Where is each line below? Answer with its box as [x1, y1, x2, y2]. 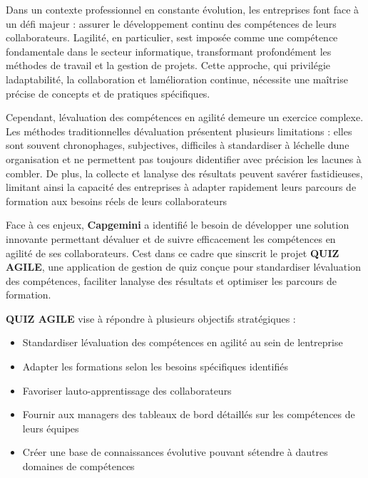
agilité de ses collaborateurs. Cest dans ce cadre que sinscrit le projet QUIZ [6, 245, 339, 260]
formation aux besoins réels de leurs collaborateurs [6, 193, 228, 208]
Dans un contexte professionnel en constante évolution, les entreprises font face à [6, 2, 359, 16]
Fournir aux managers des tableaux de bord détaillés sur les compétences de [22, 407, 355, 422]
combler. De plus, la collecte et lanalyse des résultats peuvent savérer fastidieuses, [6, 165, 363, 180]
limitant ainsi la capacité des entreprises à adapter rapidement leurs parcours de [6, 180, 357, 194]
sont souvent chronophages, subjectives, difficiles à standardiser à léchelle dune [6, 137, 349, 152]
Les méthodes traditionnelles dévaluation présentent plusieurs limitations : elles [6, 123, 352, 138]
